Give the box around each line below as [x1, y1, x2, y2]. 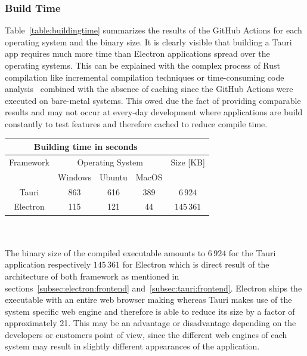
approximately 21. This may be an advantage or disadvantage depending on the [5, 317, 296, 329]
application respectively [5, 258, 91, 271]
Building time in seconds [33, 140, 138, 153]
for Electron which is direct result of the [122, 258, 269, 271]
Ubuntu [100, 170, 128, 183]
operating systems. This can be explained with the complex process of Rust [5, 59, 280, 71]
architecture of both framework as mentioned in [5, 269, 179, 282]
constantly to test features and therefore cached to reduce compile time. [5, 117, 268, 130]
